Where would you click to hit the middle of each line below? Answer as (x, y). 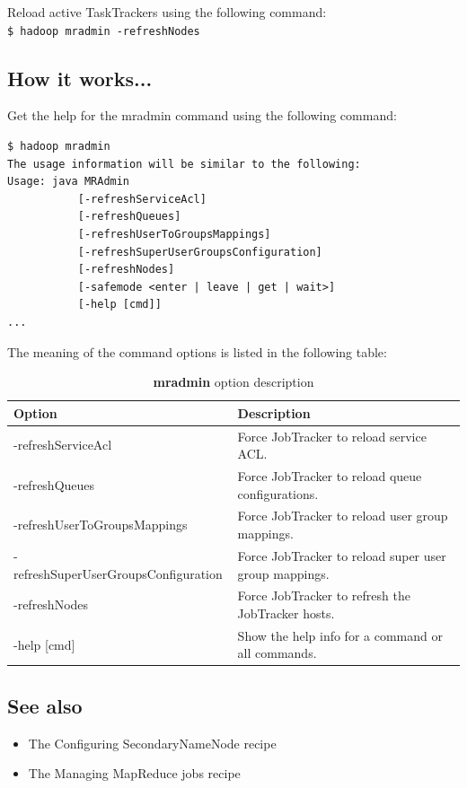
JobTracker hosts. (286, 613)
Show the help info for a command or (340, 635)
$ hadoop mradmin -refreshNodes (104, 31)
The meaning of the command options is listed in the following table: (197, 351)
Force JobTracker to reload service (332, 436)
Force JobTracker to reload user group (343, 516)
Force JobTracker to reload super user (342, 555)
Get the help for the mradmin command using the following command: (202, 115)
